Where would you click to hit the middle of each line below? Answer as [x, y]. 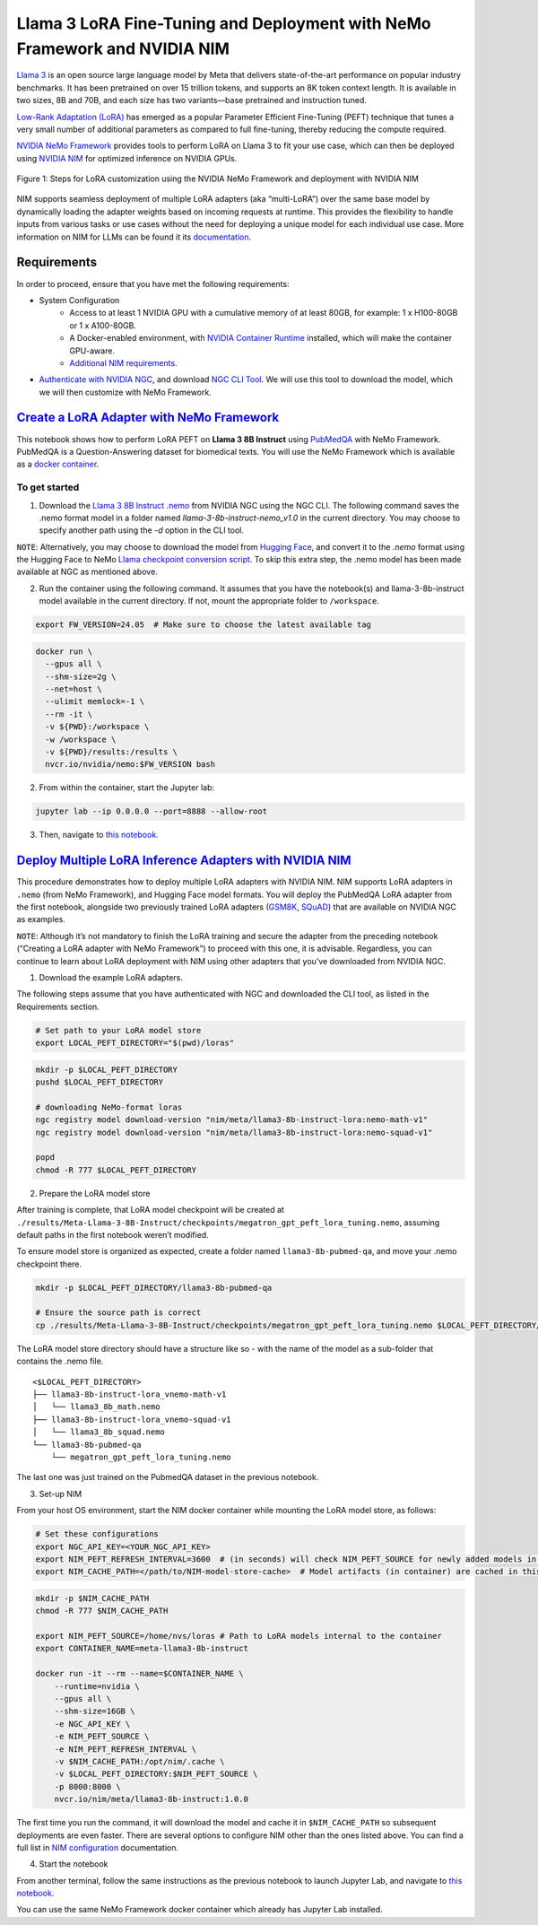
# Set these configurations [97, 1534]
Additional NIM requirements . [124, 362]
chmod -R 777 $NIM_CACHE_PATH [102, 1611]
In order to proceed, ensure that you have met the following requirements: [153, 283]
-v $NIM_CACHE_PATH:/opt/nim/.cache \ [139, 1761]
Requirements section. [58, 1006]
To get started [48, 487]
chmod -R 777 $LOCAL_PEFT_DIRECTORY [116, 1170]
